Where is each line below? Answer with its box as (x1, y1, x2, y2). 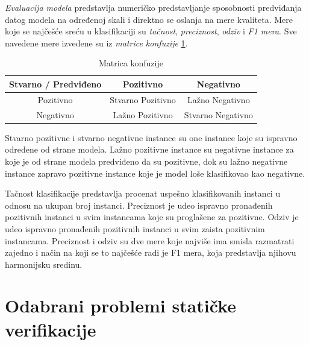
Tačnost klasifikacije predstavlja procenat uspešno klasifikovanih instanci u (5, 187, 281, 200)
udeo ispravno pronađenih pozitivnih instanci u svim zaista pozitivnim (5, 222, 265, 235)
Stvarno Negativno (184, 108, 253, 121)
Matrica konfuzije (98, 57, 163, 69)
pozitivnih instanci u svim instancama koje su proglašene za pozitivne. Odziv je (5, 210, 299, 223)
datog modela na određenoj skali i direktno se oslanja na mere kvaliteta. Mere (5, 13, 293, 25)
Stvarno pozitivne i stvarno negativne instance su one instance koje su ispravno (5, 131, 298, 144)
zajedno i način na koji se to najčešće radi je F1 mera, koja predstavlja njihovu (5, 246, 296, 259)
